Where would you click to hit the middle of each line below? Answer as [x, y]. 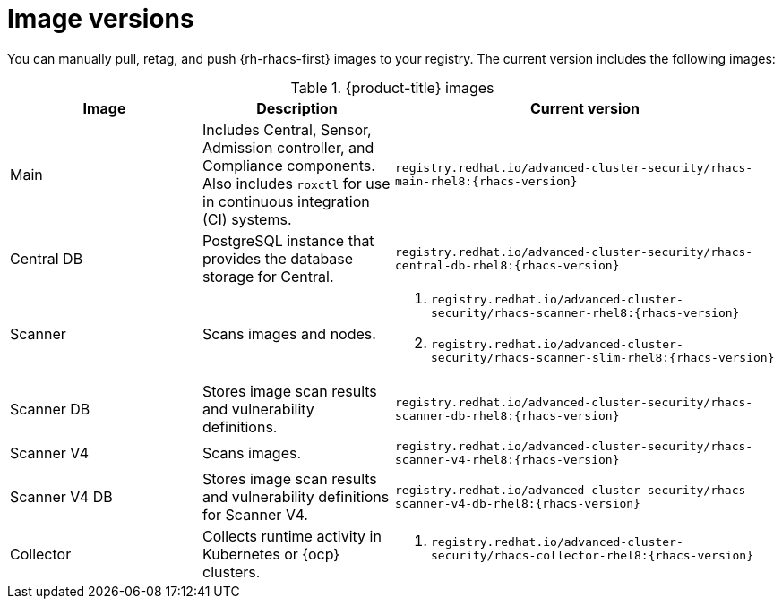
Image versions [101, 19]
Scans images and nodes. [289, 333]
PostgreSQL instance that [288, 240]
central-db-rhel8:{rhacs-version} [507, 265]
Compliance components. [289, 165]
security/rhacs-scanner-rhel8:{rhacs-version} [585, 312]
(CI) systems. [247, 219]
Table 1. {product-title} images [392, 87]
